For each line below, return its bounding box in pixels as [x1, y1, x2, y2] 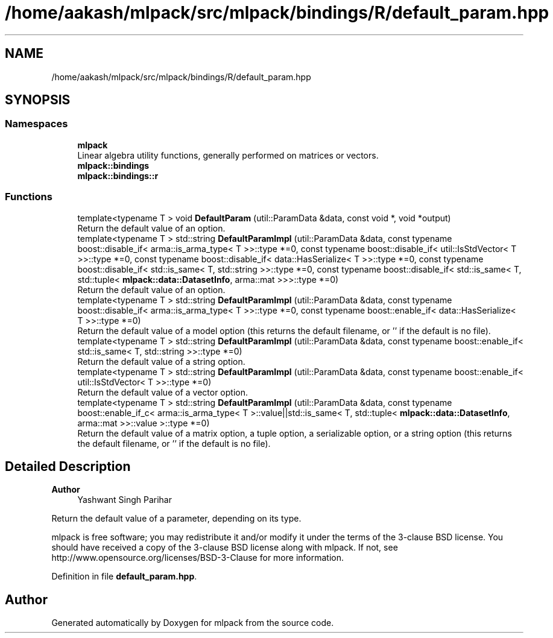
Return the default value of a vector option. [77, 387, 248, 397]
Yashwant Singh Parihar [77, 494, 172, 505]
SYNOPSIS [5, 92, 71, 108]
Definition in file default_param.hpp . [51, 571, 197, 582]
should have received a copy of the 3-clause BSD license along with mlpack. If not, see [51, 542, 398, 553]
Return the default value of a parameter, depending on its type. [51, 513, 302, 524]
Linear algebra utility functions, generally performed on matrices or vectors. [77, 150, 379, 160]
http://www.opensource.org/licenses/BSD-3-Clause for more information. [51, 552, 344, 563]
